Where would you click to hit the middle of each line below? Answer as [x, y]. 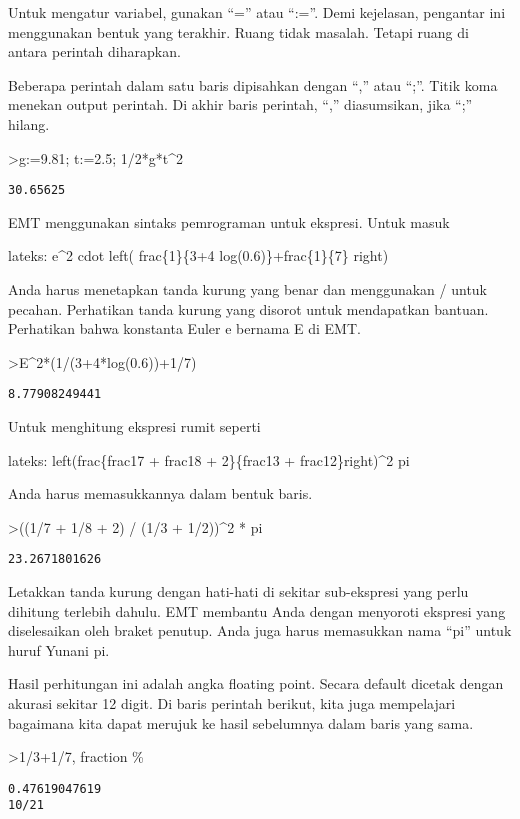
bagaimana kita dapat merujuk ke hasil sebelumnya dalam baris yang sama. [241, 722]
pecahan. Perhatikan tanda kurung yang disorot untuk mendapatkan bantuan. [248, 308]
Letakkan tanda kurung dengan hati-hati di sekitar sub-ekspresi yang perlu [238, 591]
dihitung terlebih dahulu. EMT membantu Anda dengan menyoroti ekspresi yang [257, 610]
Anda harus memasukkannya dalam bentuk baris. [160, 493]
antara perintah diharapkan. [94, 51]
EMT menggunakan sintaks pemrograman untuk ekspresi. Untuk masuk [229, 221]
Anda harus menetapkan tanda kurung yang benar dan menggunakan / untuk [248, 289]
